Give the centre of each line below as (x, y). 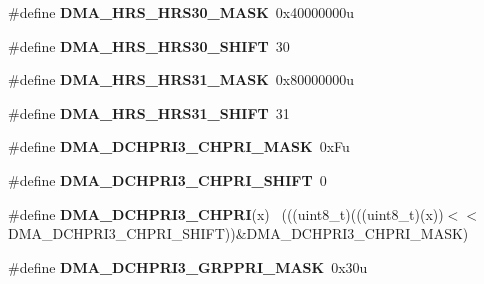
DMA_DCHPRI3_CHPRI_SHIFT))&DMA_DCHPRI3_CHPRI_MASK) (238, 233)
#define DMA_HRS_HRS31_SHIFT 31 (149, 112)
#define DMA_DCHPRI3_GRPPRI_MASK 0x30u (188, 266)
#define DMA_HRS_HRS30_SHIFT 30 (149, 45)
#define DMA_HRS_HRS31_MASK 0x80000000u (181, 79)
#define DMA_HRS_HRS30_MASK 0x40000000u (181, 12)
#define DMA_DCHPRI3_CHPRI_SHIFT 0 (167, 179)
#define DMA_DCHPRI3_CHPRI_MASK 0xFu (179, 146)
